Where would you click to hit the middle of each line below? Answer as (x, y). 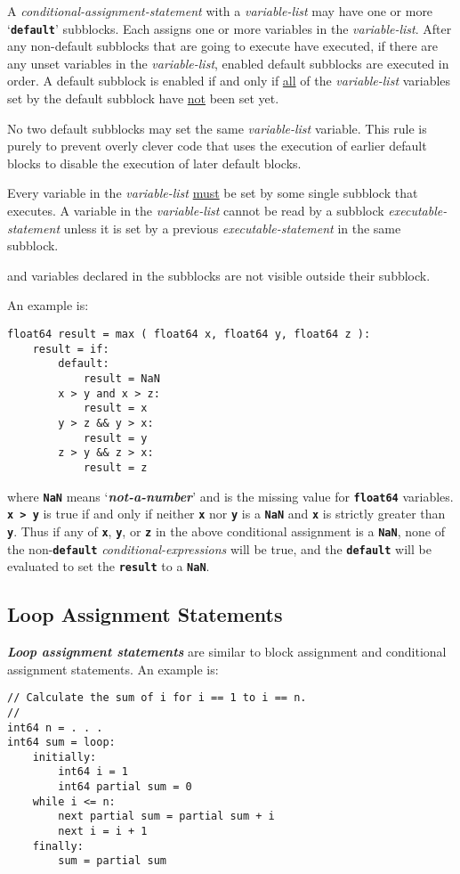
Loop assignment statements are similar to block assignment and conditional (227, 652)
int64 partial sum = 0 (125, 787)
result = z (115, 467)
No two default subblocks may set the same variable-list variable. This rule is (217, 128)
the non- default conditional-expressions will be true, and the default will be (219, 548)
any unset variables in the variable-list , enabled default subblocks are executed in (228, 63)
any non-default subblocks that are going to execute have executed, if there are (223, 46)
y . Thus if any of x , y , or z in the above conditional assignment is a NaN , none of (226, 531)
